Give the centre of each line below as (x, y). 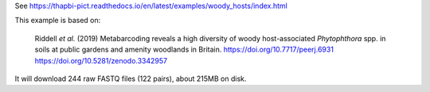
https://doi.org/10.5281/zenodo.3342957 (101, 60)
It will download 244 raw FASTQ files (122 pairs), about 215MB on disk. (131, 79)
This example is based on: (58, 21)
